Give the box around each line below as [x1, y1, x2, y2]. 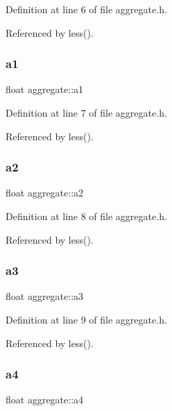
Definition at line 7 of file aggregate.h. [6, 106, 167, 119]
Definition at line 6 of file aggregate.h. [6, 2, 167, 16]
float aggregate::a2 [6, 185, 84, 200]
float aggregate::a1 [6, 82, 84, 97]
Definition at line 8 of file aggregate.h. [6, 209, 167, 223]
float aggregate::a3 [6, 289, 84, 303]
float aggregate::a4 [6, 392, 84, 407]
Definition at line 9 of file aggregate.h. [6, 312, 167, 326]
